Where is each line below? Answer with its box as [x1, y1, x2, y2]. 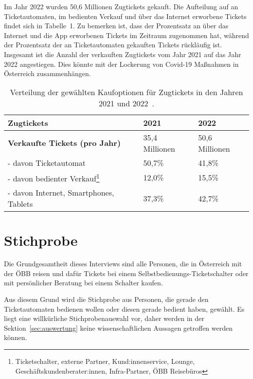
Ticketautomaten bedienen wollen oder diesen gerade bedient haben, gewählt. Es [4, 303, 245, 314]
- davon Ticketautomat [8, 157, 86, 168]
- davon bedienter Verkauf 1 [8, 171, 100, 184]
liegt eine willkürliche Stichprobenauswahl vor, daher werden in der [4, 313, 204, 323]
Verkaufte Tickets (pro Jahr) [8, 137, 121, 149]
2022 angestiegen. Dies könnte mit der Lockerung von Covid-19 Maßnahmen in [4, 59, 239, 69]
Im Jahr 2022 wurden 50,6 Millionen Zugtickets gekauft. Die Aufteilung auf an [4, 1, 238, 11]
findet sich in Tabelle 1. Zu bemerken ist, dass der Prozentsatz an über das [4, 20, 229, 31]
